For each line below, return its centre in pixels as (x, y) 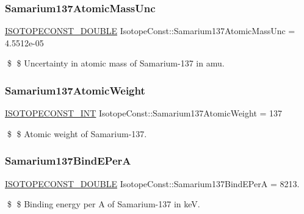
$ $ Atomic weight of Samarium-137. (77, 133)
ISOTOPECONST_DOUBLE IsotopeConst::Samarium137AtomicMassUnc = (150, 31)
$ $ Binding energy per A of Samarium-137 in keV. (103, 204)
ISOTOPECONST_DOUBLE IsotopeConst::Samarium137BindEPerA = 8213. (152, 183)
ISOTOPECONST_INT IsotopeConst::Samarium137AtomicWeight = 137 (144, 113)
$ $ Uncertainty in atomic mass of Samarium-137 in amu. (116, 63)
